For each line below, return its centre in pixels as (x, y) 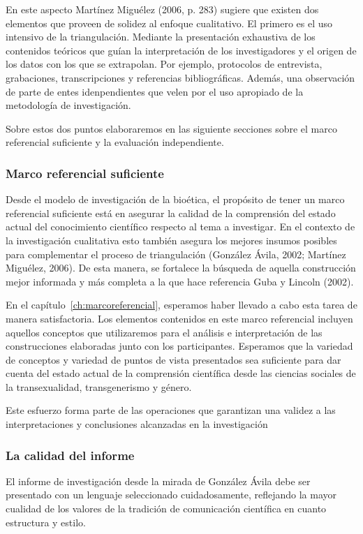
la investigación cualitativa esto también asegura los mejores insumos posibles (171, 240)
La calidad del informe (70, 455)
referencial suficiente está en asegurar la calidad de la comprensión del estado (171, 213)
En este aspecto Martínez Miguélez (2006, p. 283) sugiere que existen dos (162, 9)
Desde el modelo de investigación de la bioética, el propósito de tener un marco (175, 199)
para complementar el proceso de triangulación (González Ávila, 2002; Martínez (176, 254)
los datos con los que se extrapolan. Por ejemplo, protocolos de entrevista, (164, 64)
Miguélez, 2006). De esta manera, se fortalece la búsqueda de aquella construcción (181, 268)
